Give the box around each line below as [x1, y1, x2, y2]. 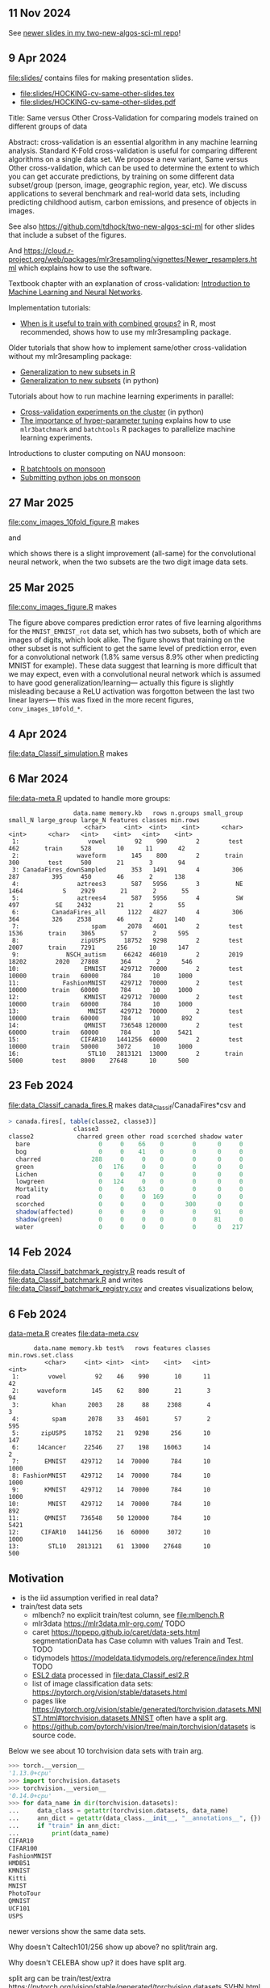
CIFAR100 [8, 1844, 38, 1852]
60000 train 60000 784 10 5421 [8, 1028, 193, 1036]
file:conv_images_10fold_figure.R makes [8, 517, 139, 527]
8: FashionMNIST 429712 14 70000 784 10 [11, 1471, 211, 1480]
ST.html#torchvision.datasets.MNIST [31, 1713, 155, 1723]
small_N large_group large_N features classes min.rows [8, 816, 200, 824]
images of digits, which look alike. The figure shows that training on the [8, 635, 246, 645]
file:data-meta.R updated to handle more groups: [8, 793, 171, 803]
